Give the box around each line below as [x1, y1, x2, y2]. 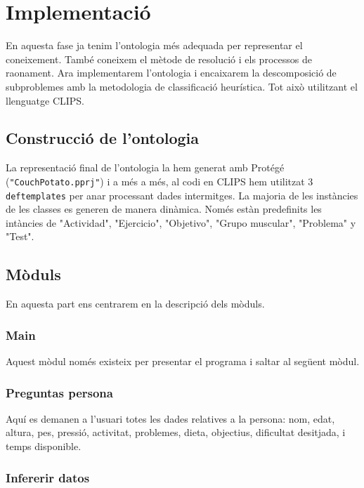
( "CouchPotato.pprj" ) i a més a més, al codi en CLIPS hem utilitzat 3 [6, 173, 313, 188]
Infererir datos [6, 468, 90, 486]
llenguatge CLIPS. [6, 93, 85, 107]
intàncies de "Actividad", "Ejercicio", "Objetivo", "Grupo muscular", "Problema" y [6, 215, 356, 230]
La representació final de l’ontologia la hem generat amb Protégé [6, 160, 285, 175]
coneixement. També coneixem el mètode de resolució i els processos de [6, 51, 312, 66]
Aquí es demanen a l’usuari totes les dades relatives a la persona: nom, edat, [6, 411, 335, 426]
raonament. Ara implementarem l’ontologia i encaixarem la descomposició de [6, 65, 337, 80]
